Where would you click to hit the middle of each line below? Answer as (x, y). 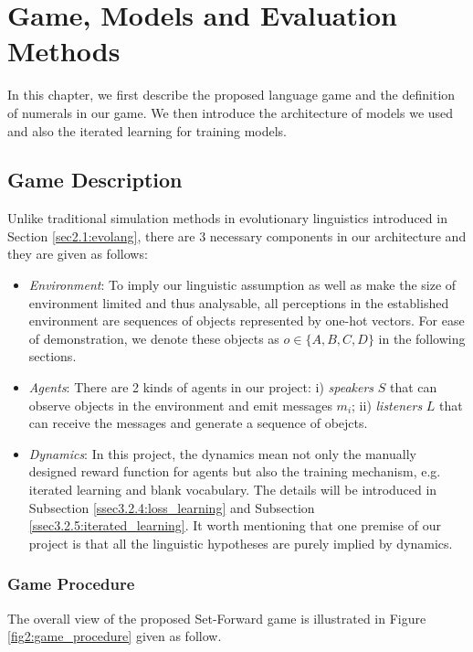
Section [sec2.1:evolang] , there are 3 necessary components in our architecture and (237, 235)
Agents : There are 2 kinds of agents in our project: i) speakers (201, 387)
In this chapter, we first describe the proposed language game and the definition (231, 95)
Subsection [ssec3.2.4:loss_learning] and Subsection (172, 507)
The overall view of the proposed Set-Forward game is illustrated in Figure (217, 618)
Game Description (95, 180)
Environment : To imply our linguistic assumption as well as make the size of (242, 285)
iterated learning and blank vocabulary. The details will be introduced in (233, 490)
